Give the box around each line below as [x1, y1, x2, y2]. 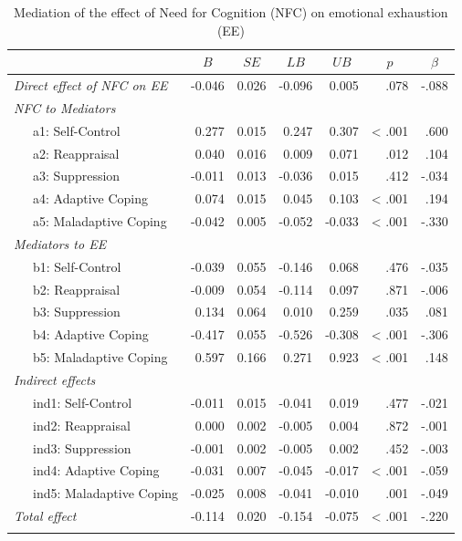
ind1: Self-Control [32, 392, 132, 411]
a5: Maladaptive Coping [32, 212, 167, 231]
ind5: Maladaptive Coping [32, 484, 179, 503]
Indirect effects [14, 370, 96, 389]
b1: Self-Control [32, 256, 121, 276]
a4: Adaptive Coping [32, 189, 149, 208]
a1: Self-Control [32, 120, 121, 140]
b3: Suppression [32, 302, 121, 321]
